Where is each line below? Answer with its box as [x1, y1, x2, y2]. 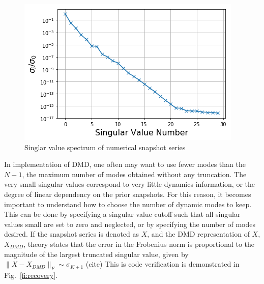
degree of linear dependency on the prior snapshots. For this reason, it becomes [4, 188, 251, 199]
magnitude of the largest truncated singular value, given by [4, 248, 189, 259]
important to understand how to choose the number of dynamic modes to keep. [4, 198, 252, 209]
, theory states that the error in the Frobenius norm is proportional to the [23, 238, 255, 249]
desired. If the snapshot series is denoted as [4, 229, 139, 239]
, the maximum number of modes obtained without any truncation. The [22, 168, 247, 179]
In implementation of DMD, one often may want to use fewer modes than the [4, 159, 246, 169]
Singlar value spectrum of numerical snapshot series [24, 141, 186, 152]
